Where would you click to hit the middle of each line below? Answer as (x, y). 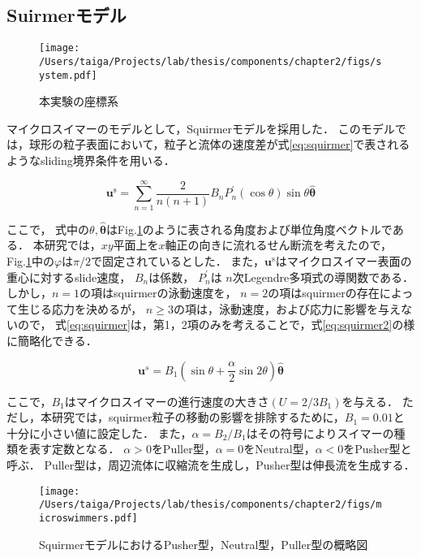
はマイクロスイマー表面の (344, 261)
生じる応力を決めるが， (80, 308)
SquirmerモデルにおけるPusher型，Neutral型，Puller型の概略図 (204, 544)
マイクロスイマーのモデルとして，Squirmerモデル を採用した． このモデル (201, 128)
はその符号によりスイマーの (320, 433)
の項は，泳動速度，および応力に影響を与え (287, 308)
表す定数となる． (74, 449)
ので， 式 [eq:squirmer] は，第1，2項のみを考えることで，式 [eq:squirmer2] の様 (216, 324)
